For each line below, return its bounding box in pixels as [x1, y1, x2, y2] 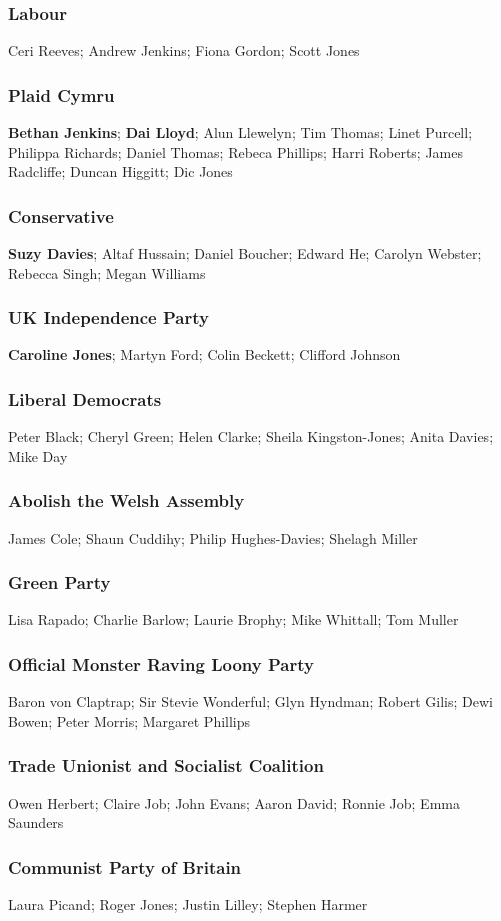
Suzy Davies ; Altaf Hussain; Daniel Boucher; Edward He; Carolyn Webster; [8, 243, 482, 264]
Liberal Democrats [8, 386, 162, 411]
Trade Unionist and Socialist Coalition [8, 753, 324, 778]
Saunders [8, 812, 64, 833]
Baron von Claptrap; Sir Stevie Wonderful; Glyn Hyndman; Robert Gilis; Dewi [8, 691, 493, 712]
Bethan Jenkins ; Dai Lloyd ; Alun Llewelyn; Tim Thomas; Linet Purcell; [8, 122, 473, 143]
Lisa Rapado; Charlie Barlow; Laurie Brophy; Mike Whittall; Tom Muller [8, 609, 459, 630]
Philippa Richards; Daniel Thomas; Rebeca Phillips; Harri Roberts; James [8, 141, 463, 162]
